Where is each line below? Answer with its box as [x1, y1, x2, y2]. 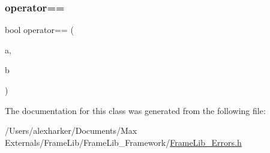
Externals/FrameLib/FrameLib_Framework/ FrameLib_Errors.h [5, 136, 242, 148]
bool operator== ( [5, 23, 74, 36]
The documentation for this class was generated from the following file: [5, 104, 266, 116]
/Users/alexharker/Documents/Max [5, 124, 137, 137]
